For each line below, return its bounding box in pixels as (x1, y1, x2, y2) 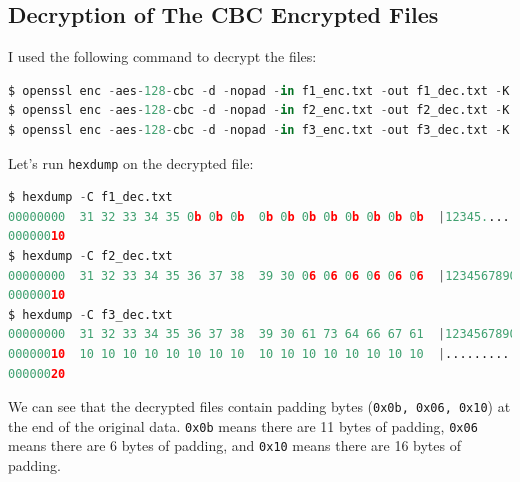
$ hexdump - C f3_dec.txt (8, 307, 173, 322)
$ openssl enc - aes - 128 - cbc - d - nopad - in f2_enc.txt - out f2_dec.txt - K (8, 103, 510, 118)
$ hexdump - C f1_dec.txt (8, 190, 173, 205)
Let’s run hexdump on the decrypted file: (8, 152, 254, 173)
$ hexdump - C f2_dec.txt (8, 249, 173, 264)
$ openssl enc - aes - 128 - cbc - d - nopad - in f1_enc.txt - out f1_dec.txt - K (8, 83, 510, 98)
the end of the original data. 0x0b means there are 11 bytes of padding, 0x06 (8, 415, 478, 436)
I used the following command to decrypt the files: (8, 46, 317, 67)
